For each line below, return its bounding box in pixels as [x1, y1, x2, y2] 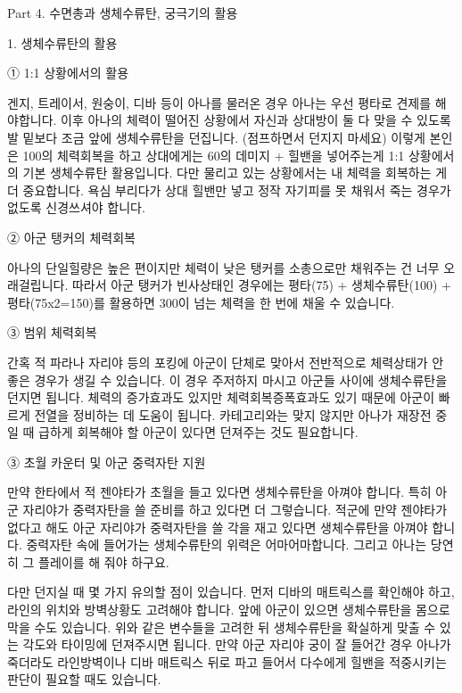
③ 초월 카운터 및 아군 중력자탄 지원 [7, 452, 206, 471]
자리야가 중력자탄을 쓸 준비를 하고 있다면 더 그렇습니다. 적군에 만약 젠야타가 [22, 500, 448, 519]
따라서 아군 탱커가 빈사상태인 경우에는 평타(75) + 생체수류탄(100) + [71, 276, 451, 294]
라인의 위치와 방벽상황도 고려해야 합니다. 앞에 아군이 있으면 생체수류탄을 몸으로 [7, 600, 450, 619]
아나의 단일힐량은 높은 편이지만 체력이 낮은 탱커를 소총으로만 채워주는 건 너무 [7, 258, 440, 276]
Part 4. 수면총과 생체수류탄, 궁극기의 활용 [7, 4, 238, 21]
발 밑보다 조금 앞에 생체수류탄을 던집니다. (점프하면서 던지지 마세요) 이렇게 [7, 128, 425, 146]
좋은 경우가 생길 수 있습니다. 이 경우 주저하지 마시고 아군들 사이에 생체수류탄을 [7, 370, 448, 389]
